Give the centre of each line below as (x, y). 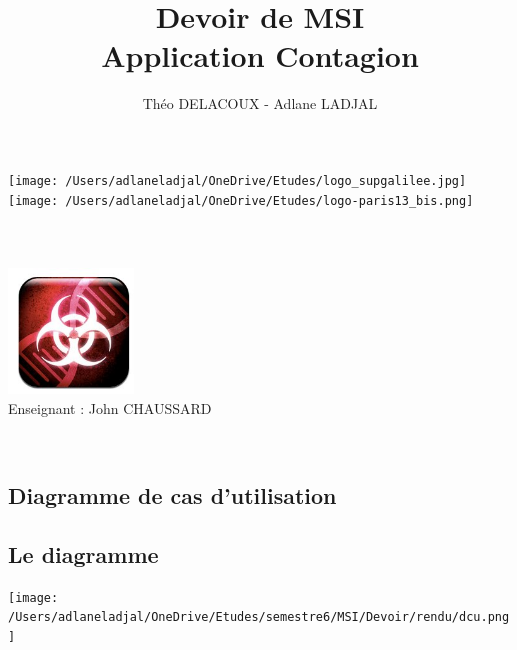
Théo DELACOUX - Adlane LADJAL (260, 103)
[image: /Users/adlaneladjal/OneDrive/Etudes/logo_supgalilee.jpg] (237, 180)
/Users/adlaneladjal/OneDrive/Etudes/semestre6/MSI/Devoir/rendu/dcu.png (259, 617)
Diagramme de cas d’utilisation (172, 495)
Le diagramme (83, 553)
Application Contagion (260, 55)
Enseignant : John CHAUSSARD (110, 407)
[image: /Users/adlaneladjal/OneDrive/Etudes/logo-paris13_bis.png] (241, 200)
